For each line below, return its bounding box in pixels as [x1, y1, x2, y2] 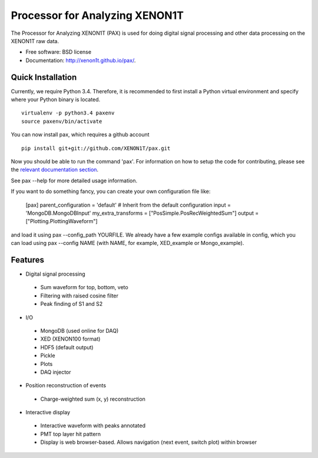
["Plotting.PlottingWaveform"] [25, 218, 98, 225]
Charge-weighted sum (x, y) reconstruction [40, 395, 145, 403]
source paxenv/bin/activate [21, 118, 102, 125]
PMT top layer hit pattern [40, 430, 101, 437]
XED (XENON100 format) [40, 335, 101, 342]
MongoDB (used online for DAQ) [40, 327, 119, 334]
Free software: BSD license [25, 48, 91, 55]
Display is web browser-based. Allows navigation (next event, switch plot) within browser [40, 439, 257, 446]
